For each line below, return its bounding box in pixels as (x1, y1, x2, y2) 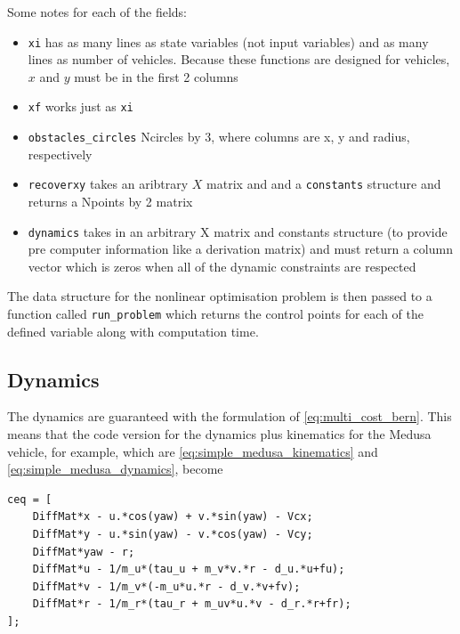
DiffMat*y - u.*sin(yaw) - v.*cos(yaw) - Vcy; (32, 528, 313, 541)
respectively (28, 144, 93, 163)
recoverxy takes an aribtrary (28, 175, 189, 193)
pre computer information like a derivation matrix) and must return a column (28, 240, 453, 258)
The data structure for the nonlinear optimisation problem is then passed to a (7, 287, 432, 305)
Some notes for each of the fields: (7, 3, 188, 20)
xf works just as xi (28, 97, 133, 116)
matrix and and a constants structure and (206, 175, 441, 193)
